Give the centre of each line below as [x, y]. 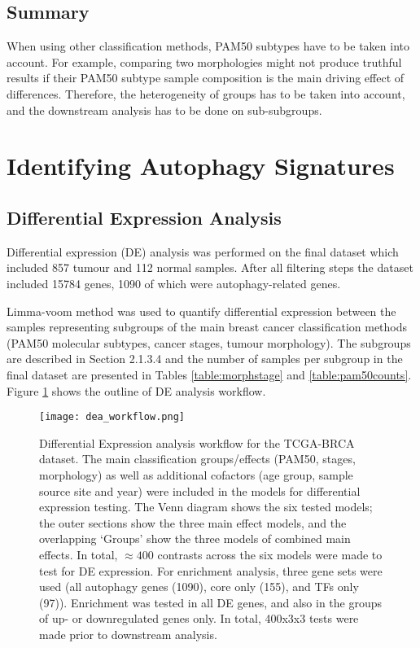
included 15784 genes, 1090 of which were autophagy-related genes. [174, 283]
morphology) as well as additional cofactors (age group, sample [196, 474]
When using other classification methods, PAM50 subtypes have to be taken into [208, 46]
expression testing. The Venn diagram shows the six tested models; [206, 507]
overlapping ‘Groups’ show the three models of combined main [195, 539]
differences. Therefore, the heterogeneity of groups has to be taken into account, [206, 93]
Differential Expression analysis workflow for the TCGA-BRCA [197, 442]
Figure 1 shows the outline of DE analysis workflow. [136, 390]
